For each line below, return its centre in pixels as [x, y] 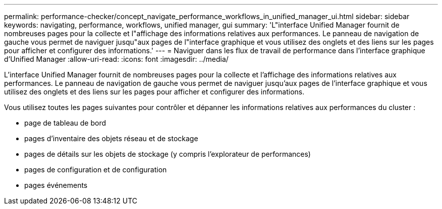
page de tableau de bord [65, 123]
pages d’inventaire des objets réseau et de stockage [111, 138]
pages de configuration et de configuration [96, 170]
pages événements [56, 185]
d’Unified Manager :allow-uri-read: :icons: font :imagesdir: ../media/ [116, 59]
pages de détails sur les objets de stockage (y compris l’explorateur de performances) [168, 154]
